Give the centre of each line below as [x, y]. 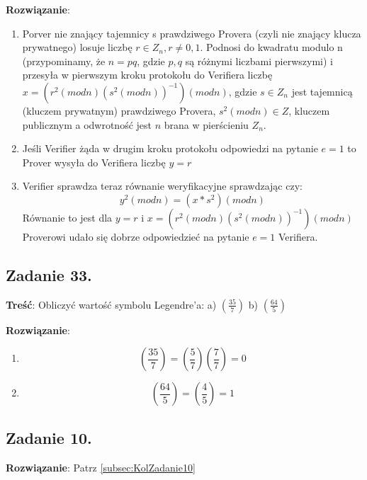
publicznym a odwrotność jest [87, 124]
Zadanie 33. [49, 274]
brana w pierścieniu [206, 124]
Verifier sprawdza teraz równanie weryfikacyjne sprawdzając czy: [162, 186]
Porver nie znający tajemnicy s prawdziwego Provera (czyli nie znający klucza [192, 33]
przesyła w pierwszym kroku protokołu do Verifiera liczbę [147, 75]
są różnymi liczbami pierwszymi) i [259, 61]
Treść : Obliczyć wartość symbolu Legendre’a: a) [111, 304]
